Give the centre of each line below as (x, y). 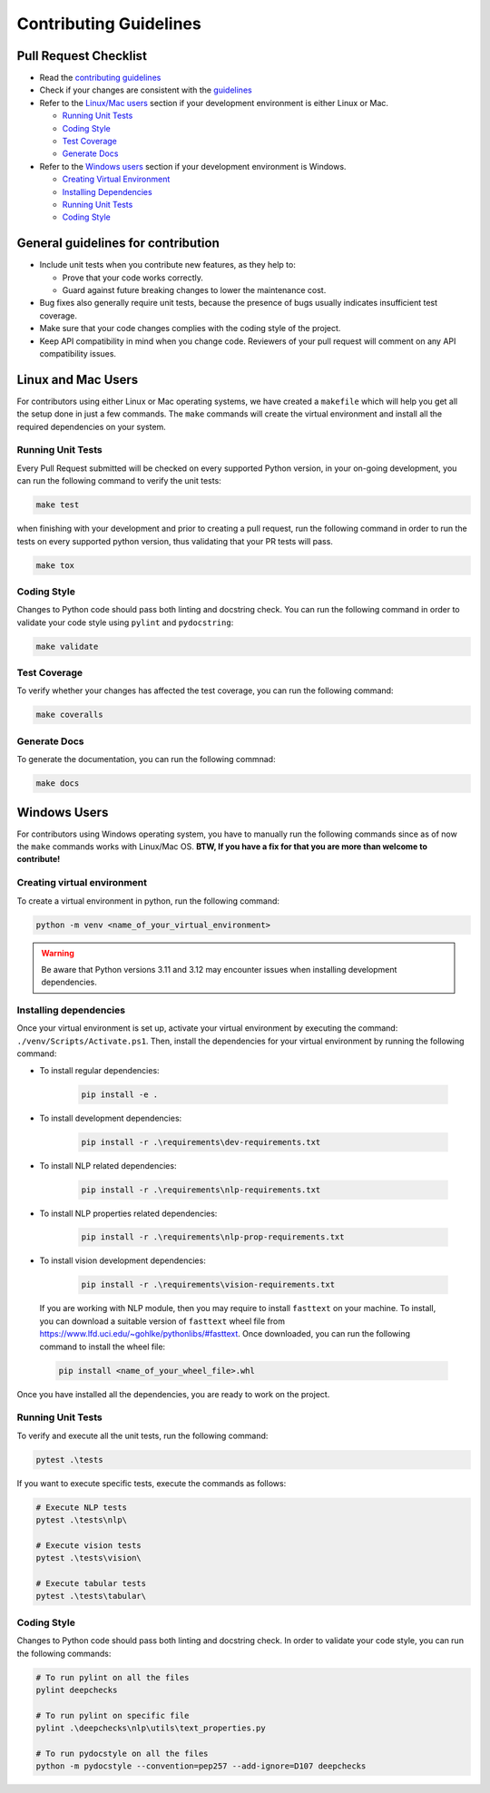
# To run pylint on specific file (113, 1715)
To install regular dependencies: (99, 1070)
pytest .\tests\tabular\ (91, 1596)
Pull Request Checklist (82, 56)
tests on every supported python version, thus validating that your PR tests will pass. (175, 541)
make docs (58, 784)
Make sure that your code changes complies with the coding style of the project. (190, 328)
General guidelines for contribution (118, 244)
